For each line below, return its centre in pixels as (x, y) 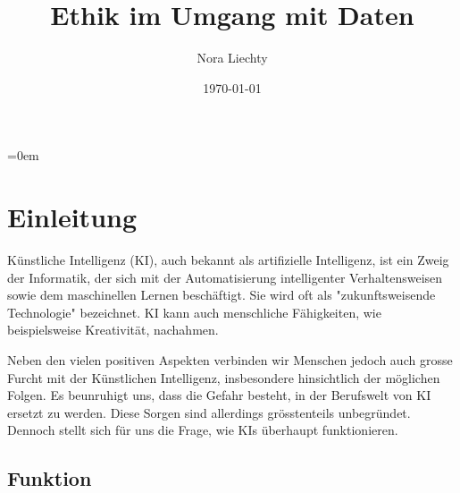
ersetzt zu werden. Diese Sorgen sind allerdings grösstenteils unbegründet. (209, 412)
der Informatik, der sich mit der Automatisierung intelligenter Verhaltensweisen (225, 277)
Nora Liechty (232, 58)
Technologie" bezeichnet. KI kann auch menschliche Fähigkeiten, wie (194, 312)
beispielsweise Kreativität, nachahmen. (113, 330)
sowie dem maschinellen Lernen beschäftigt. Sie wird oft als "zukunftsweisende (222, 295)
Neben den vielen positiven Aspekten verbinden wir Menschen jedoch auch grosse (230, 360)
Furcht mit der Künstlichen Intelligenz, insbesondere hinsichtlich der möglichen (224, 377)
